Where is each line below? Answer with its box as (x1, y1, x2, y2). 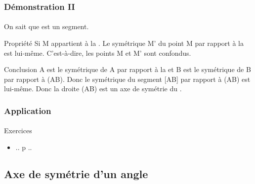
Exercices (4, 125, 32, 136)
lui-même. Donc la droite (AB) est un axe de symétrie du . (4, 83, 182, 94)
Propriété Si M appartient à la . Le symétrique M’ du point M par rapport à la (4, 38, 244, 48)
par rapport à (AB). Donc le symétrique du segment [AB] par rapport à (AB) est (4, 74, 251, 84)
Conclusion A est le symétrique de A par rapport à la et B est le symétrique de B (4, 64, 251, 74)
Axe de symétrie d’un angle (4, 166, 148, 182)
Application (4, 104, 51, 116)
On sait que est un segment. (4, 21, 89, 32)
